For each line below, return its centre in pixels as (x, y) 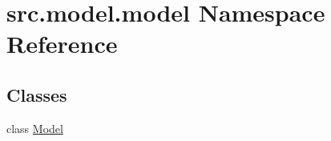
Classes (37, 94)
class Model (35, 128)
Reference (62, 44)
